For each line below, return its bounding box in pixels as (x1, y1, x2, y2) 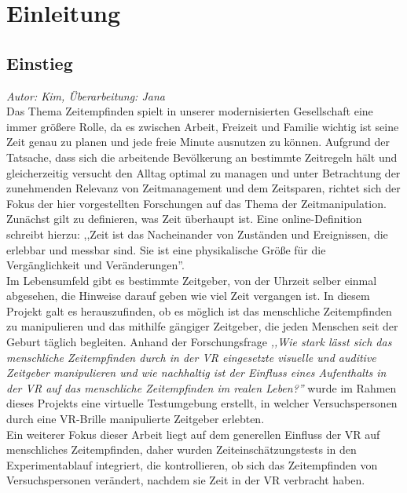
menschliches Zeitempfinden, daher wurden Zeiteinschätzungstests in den (6, 441, 357, 458)
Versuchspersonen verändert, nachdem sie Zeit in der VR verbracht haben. (6, 472, 365, 488)
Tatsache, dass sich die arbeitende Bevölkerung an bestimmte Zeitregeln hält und (6, 148, 398, 165)
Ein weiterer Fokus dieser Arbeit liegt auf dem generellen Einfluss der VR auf (6, 425, 380, 442)
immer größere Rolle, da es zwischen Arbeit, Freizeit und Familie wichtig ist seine (6, 118, 399, 134)
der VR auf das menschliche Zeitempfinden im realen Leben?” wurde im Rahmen (6, 379, 397, 396)
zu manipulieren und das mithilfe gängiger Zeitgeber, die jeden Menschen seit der (6, 318, 398, 334)
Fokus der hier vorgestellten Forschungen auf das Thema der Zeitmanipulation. (6, 195, 387, 211)
